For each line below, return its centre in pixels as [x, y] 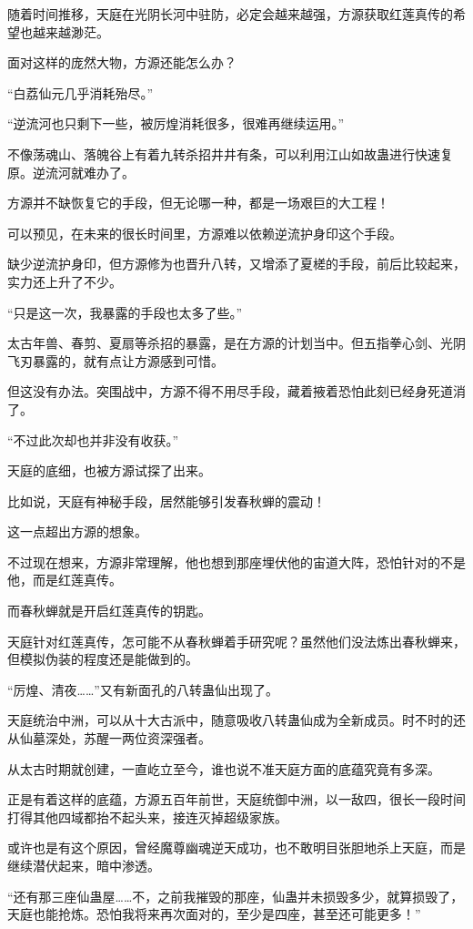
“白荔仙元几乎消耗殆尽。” [81, 92]
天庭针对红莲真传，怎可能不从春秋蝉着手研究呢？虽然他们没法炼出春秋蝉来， [236, 641]
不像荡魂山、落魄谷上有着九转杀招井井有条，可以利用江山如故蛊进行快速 [224, 153]
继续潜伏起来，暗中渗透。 [84, 865]
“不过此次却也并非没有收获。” [93, 439]
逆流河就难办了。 [83, 172]
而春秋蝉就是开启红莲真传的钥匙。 [109, 611]
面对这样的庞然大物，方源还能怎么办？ [122, 62]
